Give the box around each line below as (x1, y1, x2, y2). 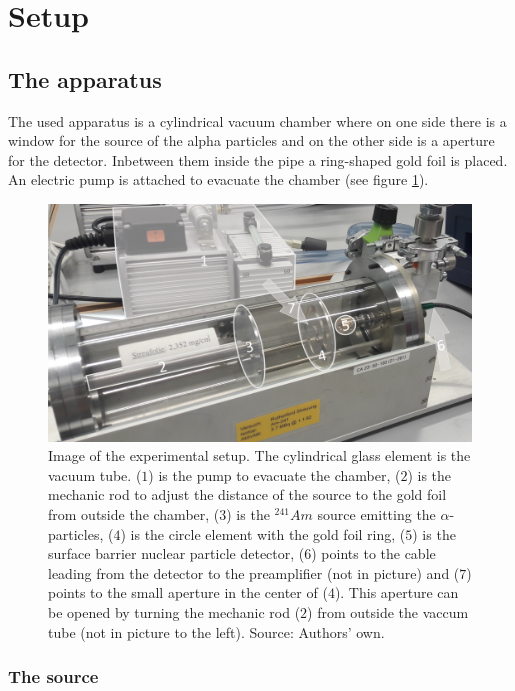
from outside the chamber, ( (48, 504, 220, 524)
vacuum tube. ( (48, 464, 142, 485)
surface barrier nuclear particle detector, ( (48, 543, 305, 564)
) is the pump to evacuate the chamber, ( (148, 464, 401, 485)
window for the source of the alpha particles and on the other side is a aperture (8, 130, 495, 151)
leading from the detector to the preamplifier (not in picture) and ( (48, 562, 460, 583)
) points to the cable (311, 543, 436, 564)
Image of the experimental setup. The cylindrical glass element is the (48, 445, 471, 466)
